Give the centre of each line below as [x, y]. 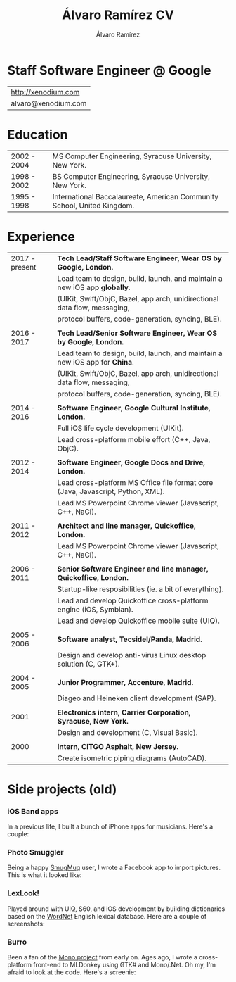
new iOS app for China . [96, 362]
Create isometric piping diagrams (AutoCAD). [132, 758]
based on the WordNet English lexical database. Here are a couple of [107, 916]
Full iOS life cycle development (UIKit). [120, 428]
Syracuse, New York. [93, 721]
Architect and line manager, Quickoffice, [127, 526]
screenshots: [26, 924]
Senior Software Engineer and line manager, [133, 569]
